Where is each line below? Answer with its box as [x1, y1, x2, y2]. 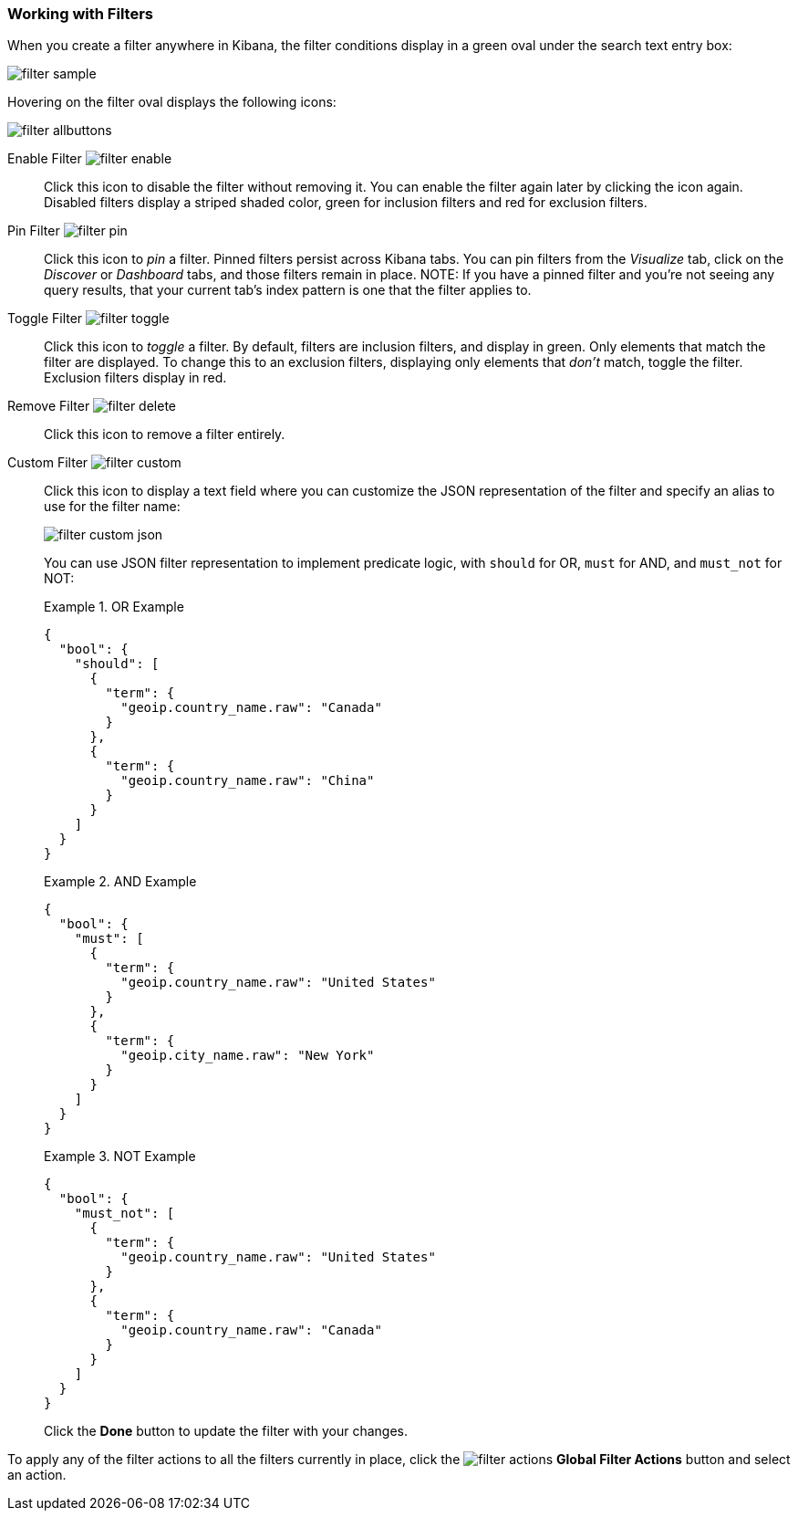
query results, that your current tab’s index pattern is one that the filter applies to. [44, 282, 532, 298]
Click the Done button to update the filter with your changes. [44, 1423, 409, 1439]
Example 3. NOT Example [44, 1148, 196, 1165]
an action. [7, 1467, 67, 1483]
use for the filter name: [44, 498, 181, 515]
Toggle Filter [7, 310, 83, 327]
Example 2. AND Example [44, 874, 197, 890]
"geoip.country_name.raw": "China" [120, 773, 375, 789]
